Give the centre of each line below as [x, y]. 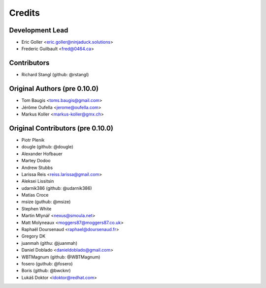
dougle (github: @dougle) [47, 147]
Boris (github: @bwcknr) [46, 271]
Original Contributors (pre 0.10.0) [61, 128]
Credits [25, 13]
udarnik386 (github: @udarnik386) [57, 188]
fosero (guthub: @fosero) [47, 263]
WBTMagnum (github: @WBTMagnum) [61, 257]
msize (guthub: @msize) [46, 202]
